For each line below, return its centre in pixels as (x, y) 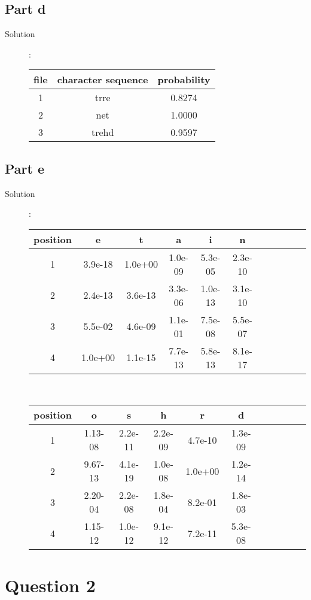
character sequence (103, 80)
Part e (25, 168)
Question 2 (50, 585)
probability (184, 80)
